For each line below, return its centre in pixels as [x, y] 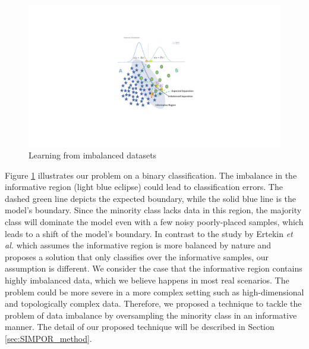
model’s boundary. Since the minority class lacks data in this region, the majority [153, 210]
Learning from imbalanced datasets [93, 155]
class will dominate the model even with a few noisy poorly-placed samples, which [154, 222]
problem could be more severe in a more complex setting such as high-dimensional [154, 292]
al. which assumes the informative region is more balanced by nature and [138, 245]
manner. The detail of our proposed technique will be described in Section [140, 327]
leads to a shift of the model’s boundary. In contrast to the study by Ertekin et [149, 233]
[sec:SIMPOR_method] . [48, 338]
